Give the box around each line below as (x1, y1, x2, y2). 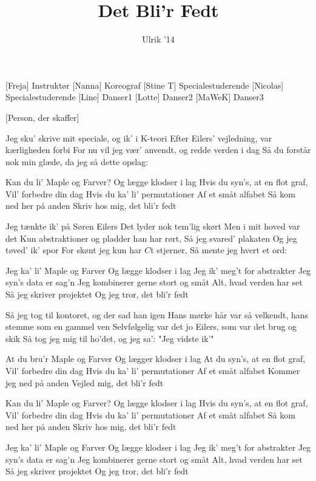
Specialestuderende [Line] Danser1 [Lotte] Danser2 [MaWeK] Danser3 (5, 90, 264, 103)
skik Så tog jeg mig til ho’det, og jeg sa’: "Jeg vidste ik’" (5, 332, 214, 344)
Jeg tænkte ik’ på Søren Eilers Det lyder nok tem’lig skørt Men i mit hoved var (5, 220, 300, 233)
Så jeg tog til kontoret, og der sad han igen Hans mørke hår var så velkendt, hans (5, 308, 309, 321)
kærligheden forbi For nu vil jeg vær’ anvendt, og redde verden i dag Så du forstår (5, 143, 311, 156)
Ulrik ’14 (142, 33, 175, 46)
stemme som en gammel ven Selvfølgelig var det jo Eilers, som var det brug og (5, 320, 297, 333)
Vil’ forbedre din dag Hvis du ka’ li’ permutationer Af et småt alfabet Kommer (5, 364, 300, 377)
